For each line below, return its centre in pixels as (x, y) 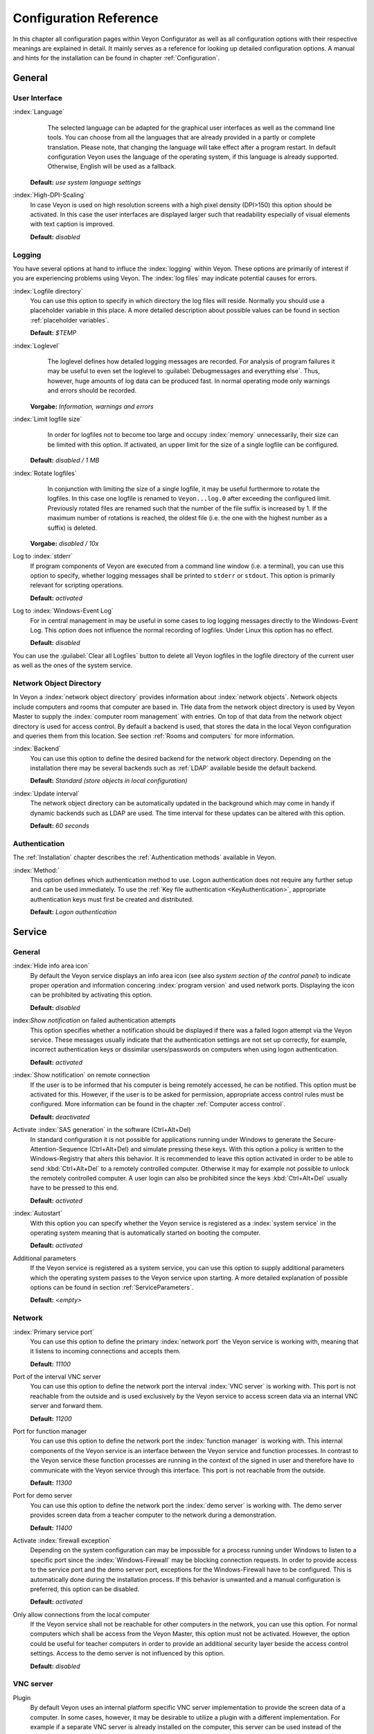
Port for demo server (43, 1495)
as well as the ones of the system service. (73, 665)
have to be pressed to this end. (74, 1188)
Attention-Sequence (59, 1149)
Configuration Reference (86, 18)
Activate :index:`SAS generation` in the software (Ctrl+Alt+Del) (102, 1130)
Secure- (324, 1139)
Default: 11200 (51, 1418)
